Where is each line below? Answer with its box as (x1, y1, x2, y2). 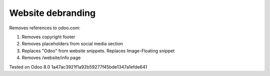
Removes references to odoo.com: (9, 25, 80, 31)
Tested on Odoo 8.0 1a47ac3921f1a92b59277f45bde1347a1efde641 (9, 64, 147, 70)
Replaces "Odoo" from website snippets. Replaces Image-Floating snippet (21, 48, 175, 54)
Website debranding (9, 7, 96, 18)
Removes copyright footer (21, 34, 75, 40)
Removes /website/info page (21, 55, 81, 61)
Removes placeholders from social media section (21, 41, 123, 47)
